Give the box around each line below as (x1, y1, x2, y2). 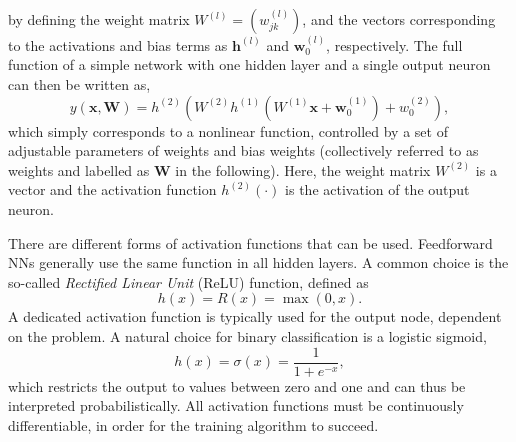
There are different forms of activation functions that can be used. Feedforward (8, 232, 493, 253)
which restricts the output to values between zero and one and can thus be (8, 375, 466, 396)
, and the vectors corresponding (302, 9, 496, 29)
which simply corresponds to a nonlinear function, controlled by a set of (8, 120, 448, 141)
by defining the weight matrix (8, 9, 190, 29)
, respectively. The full (326, 34, 463, 55)
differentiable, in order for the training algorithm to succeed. (8, 414, 379, 435)
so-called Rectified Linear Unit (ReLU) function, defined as (8, 271, 369, 292)
